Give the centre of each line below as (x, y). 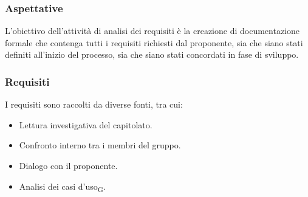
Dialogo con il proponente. (68, 165)
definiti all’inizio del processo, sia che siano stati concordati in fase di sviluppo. (152, 54)
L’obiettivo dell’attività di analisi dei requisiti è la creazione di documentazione (152, 31)
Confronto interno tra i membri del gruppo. (100, 145)
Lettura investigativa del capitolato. (86, 124)
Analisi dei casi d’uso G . (62, 187)
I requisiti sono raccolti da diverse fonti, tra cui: (94, 104)
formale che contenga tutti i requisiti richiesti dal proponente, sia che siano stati (154, 42)
